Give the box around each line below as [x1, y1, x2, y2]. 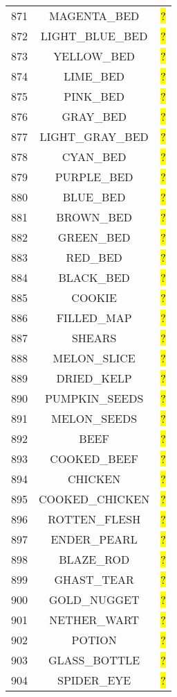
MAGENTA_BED [48, 8, 140, 24]
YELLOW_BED [53, 48, 136, 64]
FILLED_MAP [56, 310, 132, 326]
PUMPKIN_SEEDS [44, 390, 144, 406]
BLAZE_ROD [59, 551, 130, 567]
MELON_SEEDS [51, 410, 138, 426]
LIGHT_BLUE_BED [40, 28, 148, 44]
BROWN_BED [56, 209, 132, 225]
